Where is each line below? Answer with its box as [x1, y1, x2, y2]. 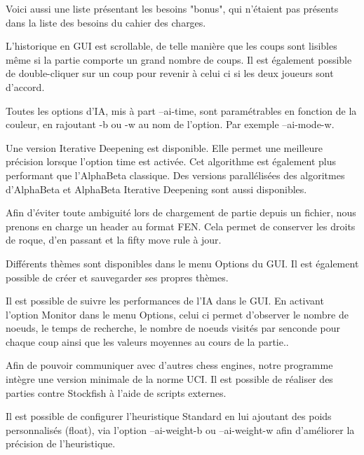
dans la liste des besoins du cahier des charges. [6, 15, 206, 29]
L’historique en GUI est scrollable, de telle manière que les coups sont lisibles [6, 38, 337, 53]
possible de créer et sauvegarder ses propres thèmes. [6, 269, 229, 284]
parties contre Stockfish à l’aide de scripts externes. [6, 385, 227, 400]
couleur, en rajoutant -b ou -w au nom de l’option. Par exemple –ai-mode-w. [6, 117, 335, 132]
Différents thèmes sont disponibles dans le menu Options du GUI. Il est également [6, 255, 359, 270]
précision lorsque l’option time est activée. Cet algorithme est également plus [6, 154, 337, 169]
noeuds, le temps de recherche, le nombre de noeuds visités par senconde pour [6, 321, 341, 335]
